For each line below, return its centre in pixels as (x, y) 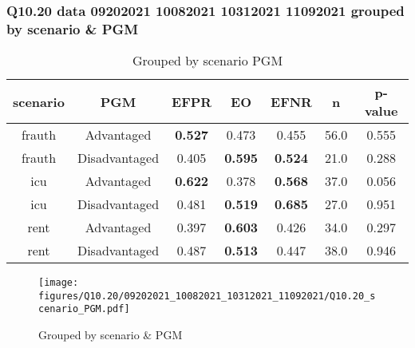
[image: (59, 283)
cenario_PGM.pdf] (84, 309)
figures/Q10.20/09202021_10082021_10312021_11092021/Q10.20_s (207, 296)
